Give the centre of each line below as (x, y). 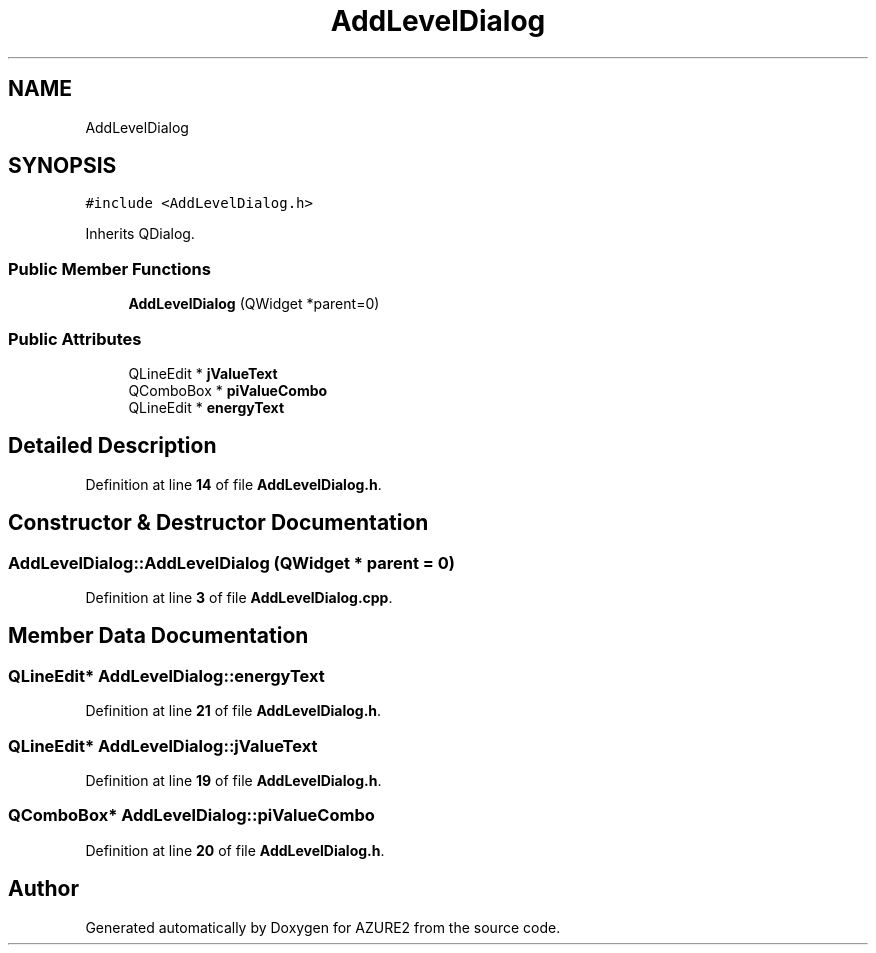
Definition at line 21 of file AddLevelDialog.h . (233, 711)
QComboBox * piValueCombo (228, 390)
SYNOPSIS (62, 166)
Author (43, 889)
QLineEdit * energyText (206, 407)
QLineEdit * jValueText (203, 373)
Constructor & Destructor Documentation (218, 523)
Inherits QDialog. (140, 234)
